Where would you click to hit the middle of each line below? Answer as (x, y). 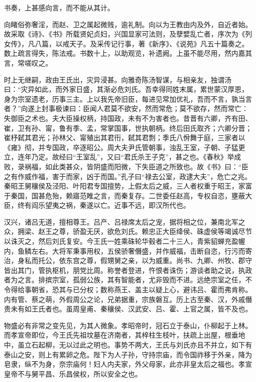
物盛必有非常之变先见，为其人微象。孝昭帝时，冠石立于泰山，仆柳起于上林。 (128, 325)
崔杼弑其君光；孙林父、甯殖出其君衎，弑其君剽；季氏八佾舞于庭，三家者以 (125, 137)
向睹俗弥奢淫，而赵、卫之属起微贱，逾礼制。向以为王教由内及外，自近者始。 (128, 24)
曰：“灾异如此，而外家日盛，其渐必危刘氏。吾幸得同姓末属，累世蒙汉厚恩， (126, 89)
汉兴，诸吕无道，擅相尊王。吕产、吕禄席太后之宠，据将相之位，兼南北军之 (125, 221)
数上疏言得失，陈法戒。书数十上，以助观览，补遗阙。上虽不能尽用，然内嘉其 (128, 53)
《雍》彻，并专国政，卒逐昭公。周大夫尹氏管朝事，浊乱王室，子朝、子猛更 (125, 147)
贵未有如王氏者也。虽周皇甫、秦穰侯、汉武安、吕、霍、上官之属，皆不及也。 (128, 309)
